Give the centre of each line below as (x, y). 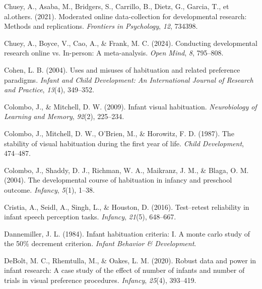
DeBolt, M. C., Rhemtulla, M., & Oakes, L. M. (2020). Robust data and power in (130, 260)
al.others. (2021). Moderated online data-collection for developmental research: (125, 16)
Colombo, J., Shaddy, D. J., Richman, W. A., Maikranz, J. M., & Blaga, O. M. (126, 170)
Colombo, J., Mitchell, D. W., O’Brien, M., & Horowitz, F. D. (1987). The (119, 133)
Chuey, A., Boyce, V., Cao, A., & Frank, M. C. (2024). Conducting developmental (131, 43)
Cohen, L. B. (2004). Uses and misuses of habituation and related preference (122, 69)
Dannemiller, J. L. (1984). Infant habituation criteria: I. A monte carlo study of (127, 233)
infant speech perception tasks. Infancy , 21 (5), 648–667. (90, 217)
